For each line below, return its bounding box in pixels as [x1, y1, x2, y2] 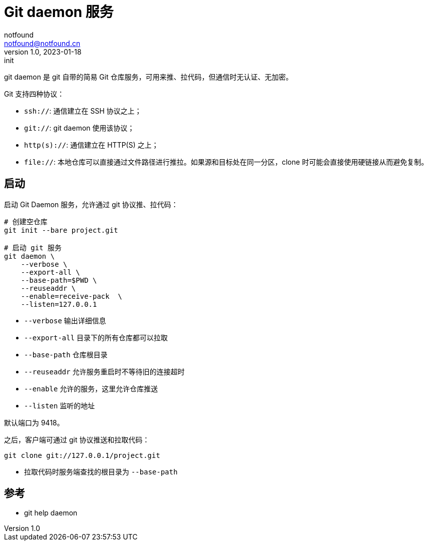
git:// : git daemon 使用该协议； [24, 123, 135, 132]
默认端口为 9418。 [4, 418, 64, 427]
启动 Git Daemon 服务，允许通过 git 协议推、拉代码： [4, 200, 178, 209]
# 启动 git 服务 [4, 243, 62, 252]
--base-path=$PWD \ [21, 276, 97, 284]
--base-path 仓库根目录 [24, 350, 108, 359]
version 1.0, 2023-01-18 [4, 47, 82, 56]
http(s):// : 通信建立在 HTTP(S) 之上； [24, 140, 159, 149]
